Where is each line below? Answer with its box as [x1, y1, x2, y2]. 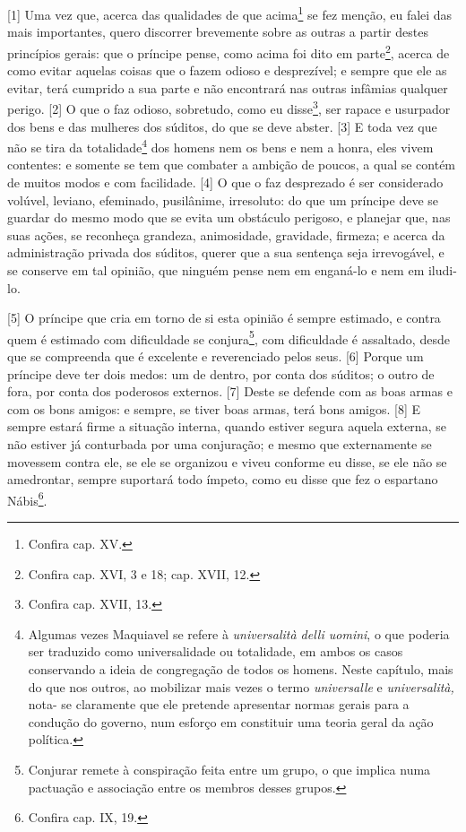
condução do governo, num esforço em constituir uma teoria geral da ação [28, 712, 434, 731]
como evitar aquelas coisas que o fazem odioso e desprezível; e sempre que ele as [7, 61, 447, 80]
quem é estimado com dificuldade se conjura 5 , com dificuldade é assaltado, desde [7, 326, 450, 348]
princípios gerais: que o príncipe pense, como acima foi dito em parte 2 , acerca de [7, 40, 450, 62]
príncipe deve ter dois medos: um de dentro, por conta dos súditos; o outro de [7, 364, 435, 383]
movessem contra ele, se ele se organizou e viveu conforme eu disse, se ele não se [7, 452, 447, 471]
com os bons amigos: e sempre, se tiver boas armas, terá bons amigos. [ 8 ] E [7, 399, 421, 418]
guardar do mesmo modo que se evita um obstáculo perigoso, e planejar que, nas [7, 208, 451, 227]
